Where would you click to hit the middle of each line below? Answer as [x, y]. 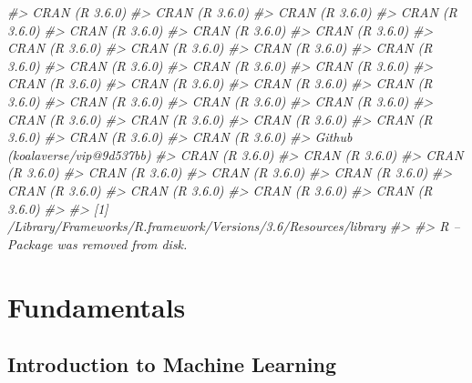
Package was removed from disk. [97, 243]
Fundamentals [97, 306]
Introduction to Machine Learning [172, 364]
